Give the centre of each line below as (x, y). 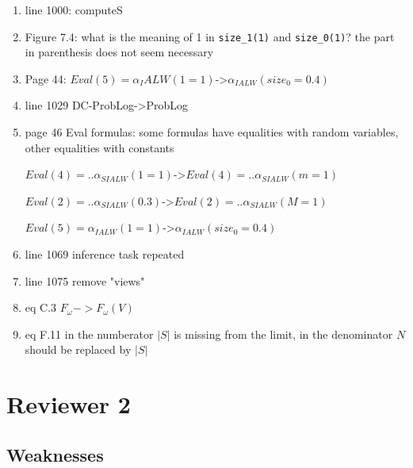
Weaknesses (55, 454)
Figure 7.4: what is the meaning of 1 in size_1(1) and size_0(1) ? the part (210, 36)
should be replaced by (78, 349)
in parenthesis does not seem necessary (119, 52)
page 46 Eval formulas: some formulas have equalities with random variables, (212, 132)
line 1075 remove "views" (85, 280)
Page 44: (46, 78)
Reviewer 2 (69, 404)
